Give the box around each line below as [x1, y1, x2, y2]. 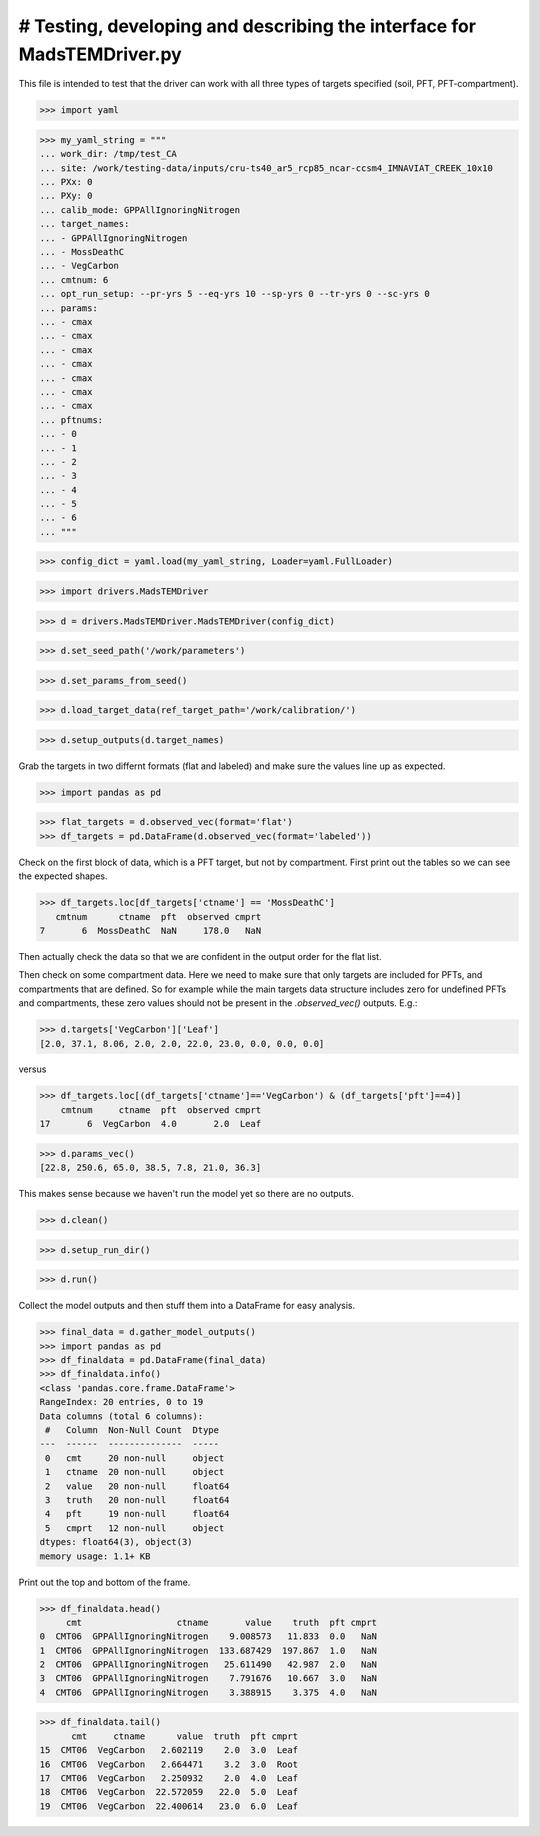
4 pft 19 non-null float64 [45, 1508, 230, 1520]
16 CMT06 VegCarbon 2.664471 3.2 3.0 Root [39, 1758, 299, 1770]
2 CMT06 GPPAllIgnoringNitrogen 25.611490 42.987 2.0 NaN [39, 1659, 378, 1670]
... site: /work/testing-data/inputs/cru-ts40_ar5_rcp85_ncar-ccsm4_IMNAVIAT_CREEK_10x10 [39, 162, 494, 174]
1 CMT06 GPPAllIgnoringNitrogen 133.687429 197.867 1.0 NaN [39, 1645, 378, 1656]
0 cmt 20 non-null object [45, 1452, 225, 1464]
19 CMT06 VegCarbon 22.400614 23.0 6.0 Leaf [39, 1800, 299, 1812]
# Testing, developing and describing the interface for [18, 15, 477, 37]
